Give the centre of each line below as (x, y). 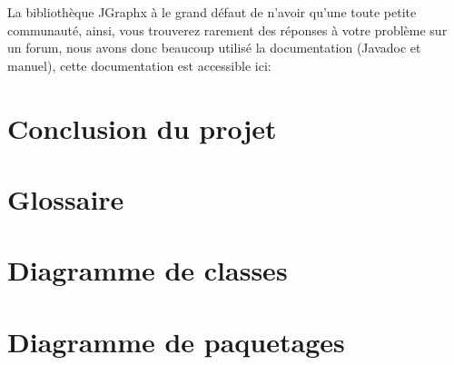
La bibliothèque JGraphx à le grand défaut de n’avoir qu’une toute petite (212, 12)
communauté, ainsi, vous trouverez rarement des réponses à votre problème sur (227, 30)
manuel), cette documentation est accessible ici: (139, 65)
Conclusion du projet (142, 128)
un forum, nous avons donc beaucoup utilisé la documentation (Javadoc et (214, 48)
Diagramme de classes (148, 270)
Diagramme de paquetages (176, 341)
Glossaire (66, 198)
